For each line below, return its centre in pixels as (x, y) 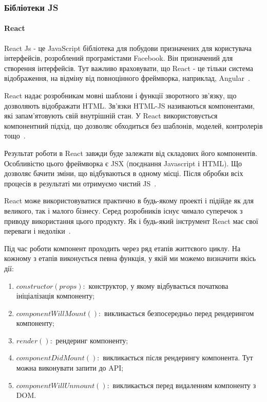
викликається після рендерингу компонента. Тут (178, 357)
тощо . (15, 136)
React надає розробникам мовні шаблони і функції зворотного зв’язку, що (120, 95)
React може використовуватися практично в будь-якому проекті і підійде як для (129, 200)
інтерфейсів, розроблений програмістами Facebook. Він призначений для (119, 58)
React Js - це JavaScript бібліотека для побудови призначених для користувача (128, 48)
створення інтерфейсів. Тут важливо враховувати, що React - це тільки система (129, 68)
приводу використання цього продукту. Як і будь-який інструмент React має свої (131, 221)
